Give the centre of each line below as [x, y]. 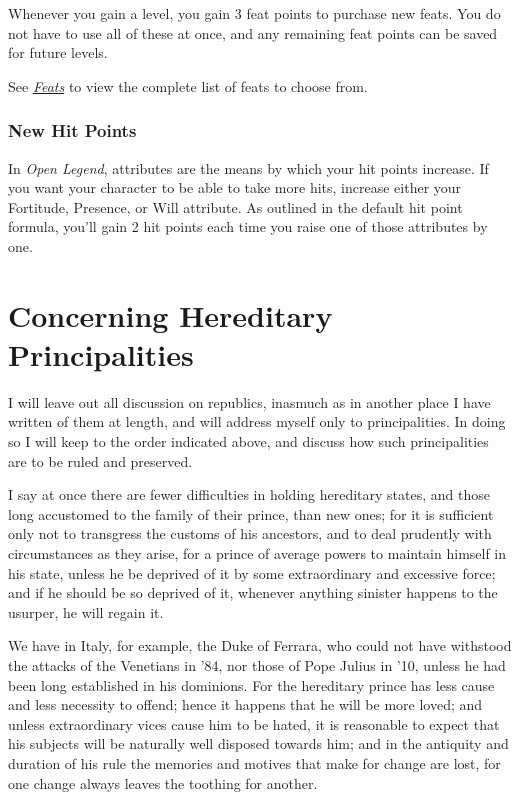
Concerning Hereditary [170, 314]
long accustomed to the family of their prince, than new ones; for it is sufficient [251, 513]
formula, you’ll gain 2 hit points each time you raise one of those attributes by [248, 226]
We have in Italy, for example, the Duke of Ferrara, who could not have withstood [260, 645]
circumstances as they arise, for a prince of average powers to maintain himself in [257, 553]
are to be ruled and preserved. [100, 460]
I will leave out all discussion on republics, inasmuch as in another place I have [249, 401]
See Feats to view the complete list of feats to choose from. [188, 85]
